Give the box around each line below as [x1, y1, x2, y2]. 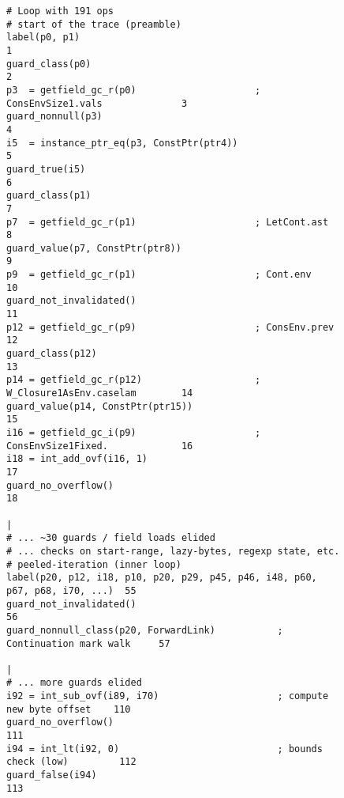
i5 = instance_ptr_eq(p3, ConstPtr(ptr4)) [6, 137, 238, 149]
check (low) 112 [6, 756, 136, 768]
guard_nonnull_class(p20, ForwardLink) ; [6, 624, 283, 636]
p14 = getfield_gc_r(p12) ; [6, 374, 261, 386]
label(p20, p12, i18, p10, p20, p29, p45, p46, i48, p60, [6, 572, 317, 584]
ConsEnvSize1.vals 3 [6, 97, 188, 109]
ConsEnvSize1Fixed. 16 [6, 440, 193, 452]
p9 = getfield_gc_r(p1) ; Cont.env [6, 269, 312, 281]
